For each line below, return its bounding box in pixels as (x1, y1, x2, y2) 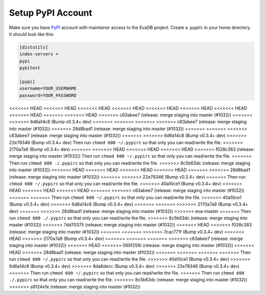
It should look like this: (9, 31, 54, 37)
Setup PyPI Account (9, 7, 93, 18)
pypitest (19, 65, 41, 71)
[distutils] (19, 44, 49, 50)
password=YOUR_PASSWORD (19, 92, 77, 98)
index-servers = (19, 52, 59, 57)
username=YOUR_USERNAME (19, 86, 77, 91)
